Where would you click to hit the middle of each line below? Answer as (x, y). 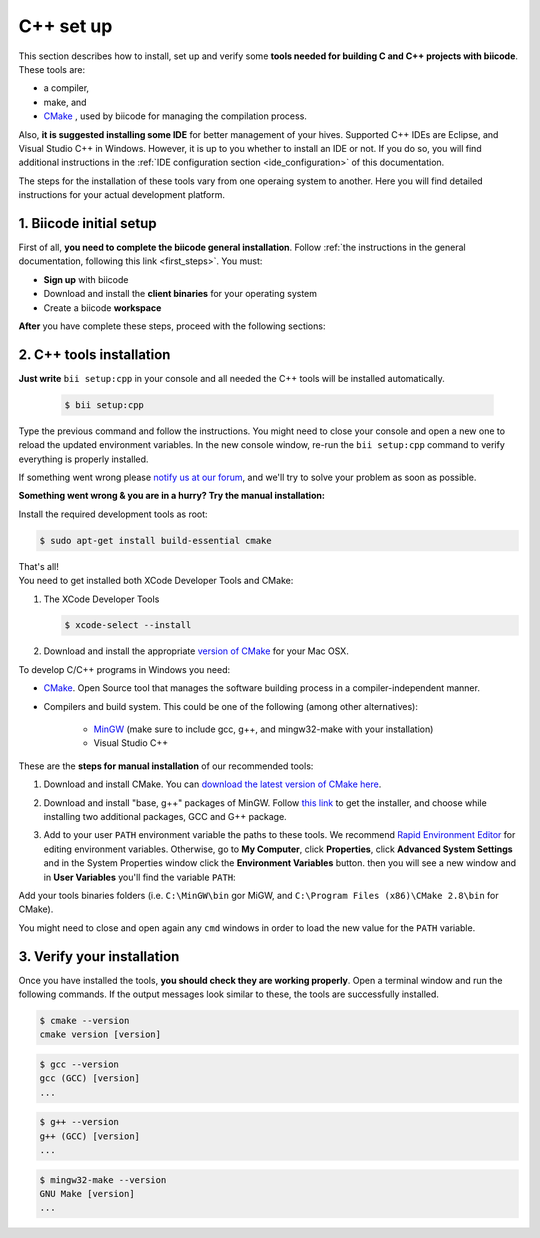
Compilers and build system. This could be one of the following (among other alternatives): (231, 706)
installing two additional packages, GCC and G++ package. (165, 816)
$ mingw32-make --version (103, 1179)
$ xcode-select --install (128, 625)
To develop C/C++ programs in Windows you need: (124, 669)
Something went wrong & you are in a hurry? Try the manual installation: (171, 496)
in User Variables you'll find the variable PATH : (139, 877)
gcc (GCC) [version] (89, 1078)
